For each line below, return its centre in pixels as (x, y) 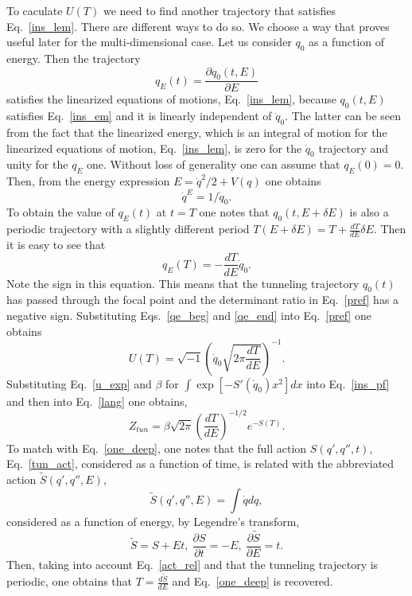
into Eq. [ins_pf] (348, 383)
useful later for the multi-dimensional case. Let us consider (149, 42)
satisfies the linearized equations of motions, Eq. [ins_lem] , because (171, 99)
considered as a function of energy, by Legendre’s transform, (153, 521)
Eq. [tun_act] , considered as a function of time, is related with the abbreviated (200, 464)
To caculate (35, 10)
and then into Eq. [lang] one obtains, (97, 401)
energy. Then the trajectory (74, 58)
